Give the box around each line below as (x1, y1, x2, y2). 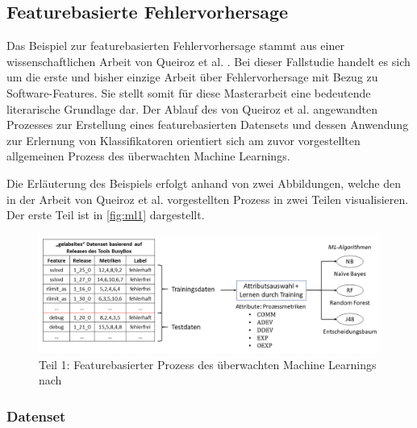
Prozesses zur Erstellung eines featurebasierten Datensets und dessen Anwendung (6, 116, 409, 133)
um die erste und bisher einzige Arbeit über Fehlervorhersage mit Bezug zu (6, 69, 378, 85)
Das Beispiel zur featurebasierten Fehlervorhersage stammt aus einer (6, 37, 344, 54)
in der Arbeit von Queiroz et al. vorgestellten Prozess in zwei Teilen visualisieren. (6, 190, 409, 207)
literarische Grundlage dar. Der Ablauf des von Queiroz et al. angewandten (6, 100, 377, 117)
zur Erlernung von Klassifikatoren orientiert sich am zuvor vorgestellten (6, 131, 361, 148)
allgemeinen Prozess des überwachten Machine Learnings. (6, 148, 290, 164)
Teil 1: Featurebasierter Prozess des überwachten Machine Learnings (39, 355, 377, 372)
